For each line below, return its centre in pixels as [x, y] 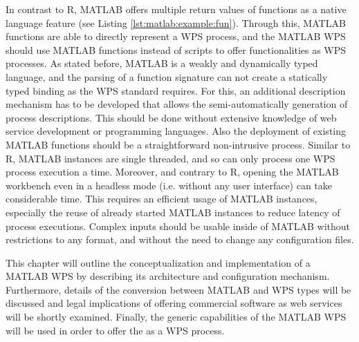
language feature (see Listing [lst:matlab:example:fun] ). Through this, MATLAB [176, 22]
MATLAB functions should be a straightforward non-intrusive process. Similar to [178, 144]
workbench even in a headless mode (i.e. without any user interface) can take [169, 185]
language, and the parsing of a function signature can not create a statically [167, 76]
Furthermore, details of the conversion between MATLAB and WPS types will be [178, 289]
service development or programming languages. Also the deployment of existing [176, 131]
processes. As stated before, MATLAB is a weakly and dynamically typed [162, 63]
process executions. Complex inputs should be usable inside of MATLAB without [178, 226]
